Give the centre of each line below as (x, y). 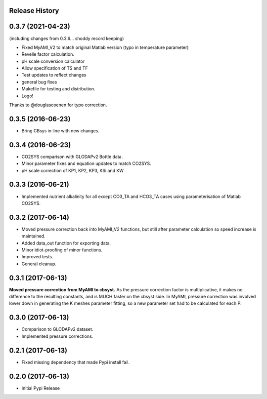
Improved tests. (37, 257)
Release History (34, 11)
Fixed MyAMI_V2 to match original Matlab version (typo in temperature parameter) (105, 47)
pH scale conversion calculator (53, 61)
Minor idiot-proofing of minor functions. (62, 250)
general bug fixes (39, 82)
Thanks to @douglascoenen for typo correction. (58, 105)
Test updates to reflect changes (54, 75)
